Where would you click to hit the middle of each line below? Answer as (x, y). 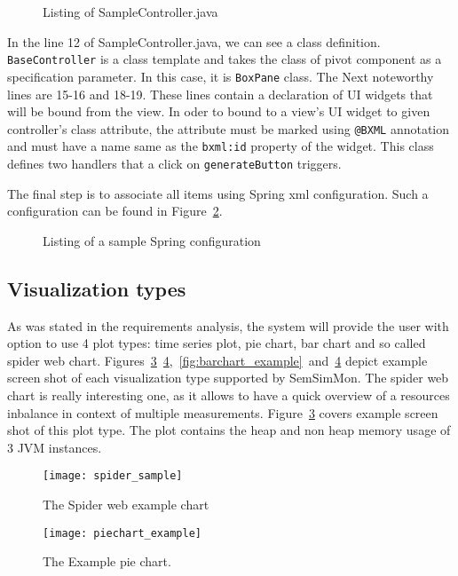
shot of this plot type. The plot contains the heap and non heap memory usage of (229, 430)
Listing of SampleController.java (130, 12)
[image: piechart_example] (122, 533)
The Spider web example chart (126, 505)
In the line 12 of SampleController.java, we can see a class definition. (194, 41)
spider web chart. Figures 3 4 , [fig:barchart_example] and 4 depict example (217, 360)
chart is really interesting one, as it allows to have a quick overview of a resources (229, 395)
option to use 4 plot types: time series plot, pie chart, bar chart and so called (217, 343)
